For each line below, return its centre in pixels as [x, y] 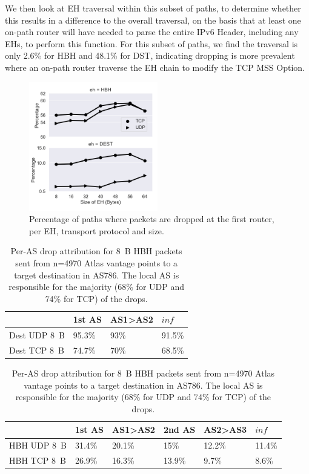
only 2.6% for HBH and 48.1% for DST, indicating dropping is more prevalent [150, 55]
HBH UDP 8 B [38, 445]
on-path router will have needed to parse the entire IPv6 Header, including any [152, 32]
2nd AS [179, 430]
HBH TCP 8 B [38, 460]
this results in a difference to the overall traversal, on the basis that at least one [153, 20]
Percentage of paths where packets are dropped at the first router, [152, 219]
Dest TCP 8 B [37, 350]
